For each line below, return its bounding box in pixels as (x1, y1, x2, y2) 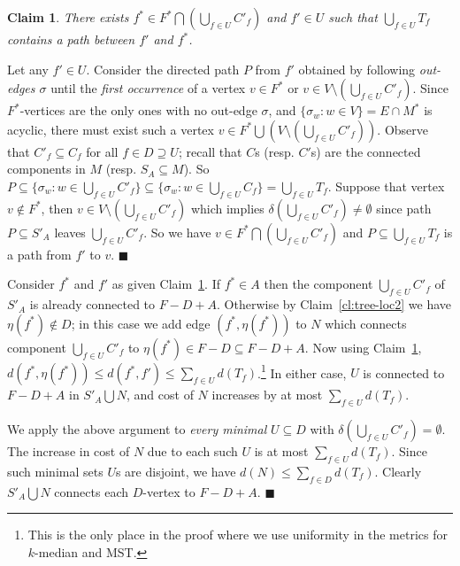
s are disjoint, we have (115, 462, 236, 480)
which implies (190, 198, 264, 217)
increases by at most (211, 385, 323, 404)
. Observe (377, 120, 429, 138)
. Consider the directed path (86, 59, 240, 78)
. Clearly (374, 462, 422, 480)
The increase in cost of (7, 442, 130, 461)
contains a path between (7, 30, 135, 48)
